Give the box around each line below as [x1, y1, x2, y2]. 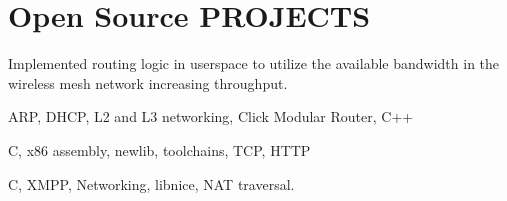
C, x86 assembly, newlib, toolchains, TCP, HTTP [8, 139, 311, 160]
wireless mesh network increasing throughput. [8, 72, 288, 93]
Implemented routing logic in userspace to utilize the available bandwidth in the [8, 53, 500, 74]
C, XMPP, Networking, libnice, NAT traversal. [8, 173, 295, 194]
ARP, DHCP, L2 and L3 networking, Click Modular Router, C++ [8, 106, 414, 127]
